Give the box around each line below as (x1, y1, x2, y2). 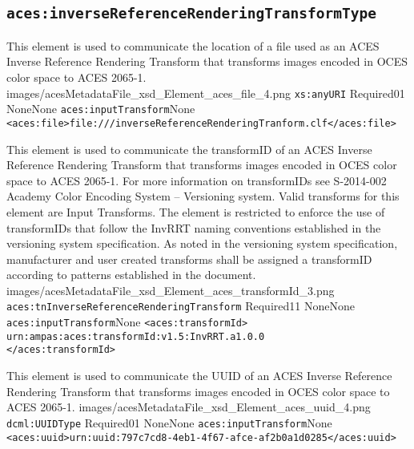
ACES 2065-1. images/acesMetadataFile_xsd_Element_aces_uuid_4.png (6, 398, 371, 415)
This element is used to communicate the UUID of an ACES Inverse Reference (6, 367, 392, 384)
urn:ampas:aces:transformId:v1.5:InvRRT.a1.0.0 (6, 330, 265, 342)
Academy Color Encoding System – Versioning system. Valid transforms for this (6, 188, 400, 204)
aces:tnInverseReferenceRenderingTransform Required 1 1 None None (6, 297, 355, 314)
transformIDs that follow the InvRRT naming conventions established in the (6, 219, 381, 236)
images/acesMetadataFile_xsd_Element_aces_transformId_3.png (6, 281, 335, 298)
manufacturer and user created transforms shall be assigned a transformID (6, 250, 372, 267)
